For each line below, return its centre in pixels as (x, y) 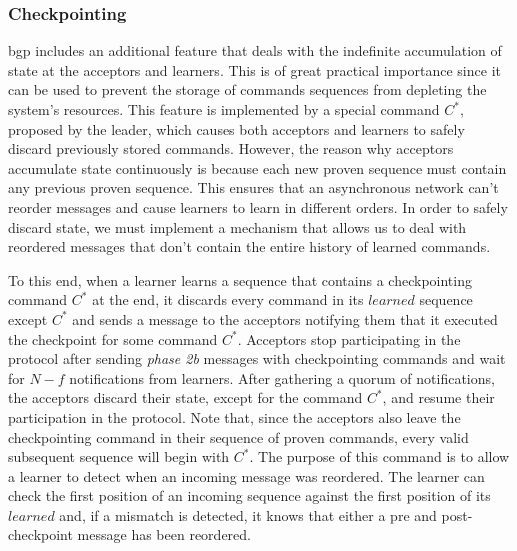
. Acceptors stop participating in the (349, 338)
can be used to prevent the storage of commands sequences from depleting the (247, 89)
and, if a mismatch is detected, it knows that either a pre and (248, 514)
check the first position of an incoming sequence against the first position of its (249, 495)
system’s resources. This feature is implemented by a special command (224, 109)
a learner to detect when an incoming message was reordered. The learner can (246, 475)
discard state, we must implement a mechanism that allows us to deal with (237, 226)
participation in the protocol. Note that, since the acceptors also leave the (234, 416)
